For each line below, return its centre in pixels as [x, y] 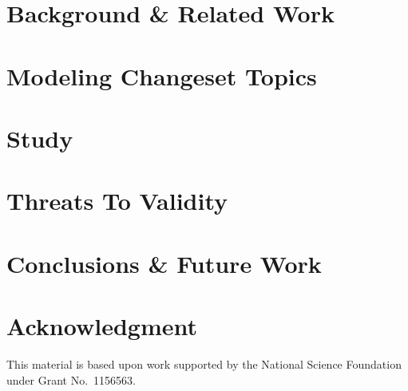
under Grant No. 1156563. [71, 379]
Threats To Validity [117, 201]
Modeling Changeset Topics [162, 75]
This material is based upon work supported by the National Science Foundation [204, 364]
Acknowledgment [102, 326]
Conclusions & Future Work [164, 263]
